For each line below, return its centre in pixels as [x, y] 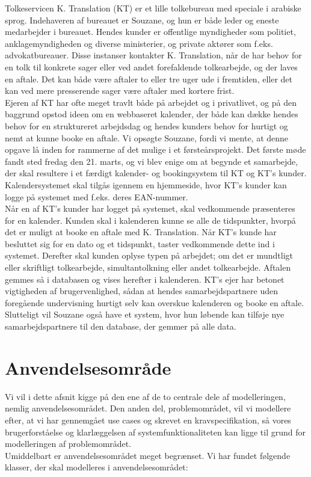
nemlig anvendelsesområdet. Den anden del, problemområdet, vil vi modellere [148, 408]
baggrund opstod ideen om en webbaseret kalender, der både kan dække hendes [152, 114]
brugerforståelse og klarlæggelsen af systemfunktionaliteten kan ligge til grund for [155, 432]
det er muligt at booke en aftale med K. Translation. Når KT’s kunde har [141, 232]
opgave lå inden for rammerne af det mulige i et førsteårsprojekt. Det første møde [155, 149]
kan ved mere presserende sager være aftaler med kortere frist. [120, 91]
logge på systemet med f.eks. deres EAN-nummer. [97, 196]
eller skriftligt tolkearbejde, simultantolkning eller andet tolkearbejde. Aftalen [148, 267]
